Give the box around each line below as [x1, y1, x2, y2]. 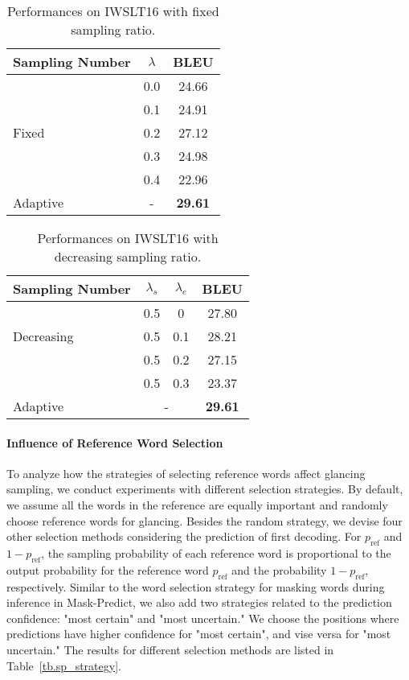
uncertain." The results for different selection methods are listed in [6, 641, 334, 657]
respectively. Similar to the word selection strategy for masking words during [6, 578, 385, 595]
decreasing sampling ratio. [54, 247, 202, 266]
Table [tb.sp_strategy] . [6, 657, 121, 674]
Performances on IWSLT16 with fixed [6, 2, 219, 20]
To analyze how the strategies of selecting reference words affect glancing [6, 464, 366, 481]
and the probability [231, 561, 327, 578]
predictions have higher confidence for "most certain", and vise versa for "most [6, 625, 391, 642]
